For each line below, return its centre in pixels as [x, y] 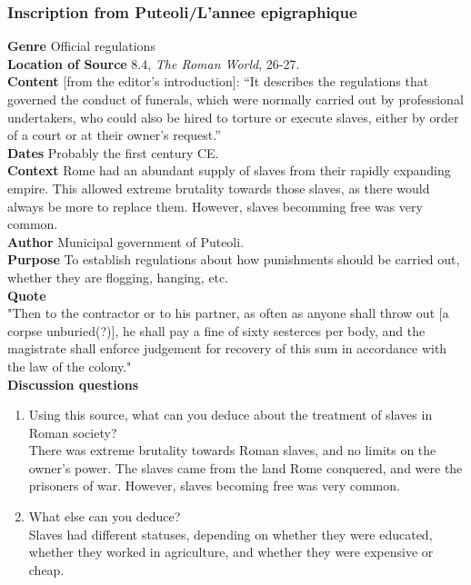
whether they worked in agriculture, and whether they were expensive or [231, 552]
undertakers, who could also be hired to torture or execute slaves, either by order [233, 117]
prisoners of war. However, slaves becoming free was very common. [214, 486]
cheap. [46, 569]
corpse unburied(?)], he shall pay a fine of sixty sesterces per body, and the [216, 330]
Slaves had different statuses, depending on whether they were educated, [230, 534]
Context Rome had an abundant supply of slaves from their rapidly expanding [229, 170]
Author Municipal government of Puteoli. [126, 241]
